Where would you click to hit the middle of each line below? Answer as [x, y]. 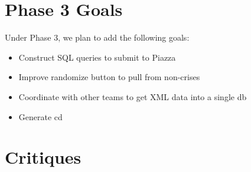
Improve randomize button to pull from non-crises [109, 77]
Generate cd [40, 116]
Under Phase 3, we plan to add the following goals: [97, 37]
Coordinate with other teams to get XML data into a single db [133, 96]
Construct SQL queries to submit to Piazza [97, 57]
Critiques [43, 157]
